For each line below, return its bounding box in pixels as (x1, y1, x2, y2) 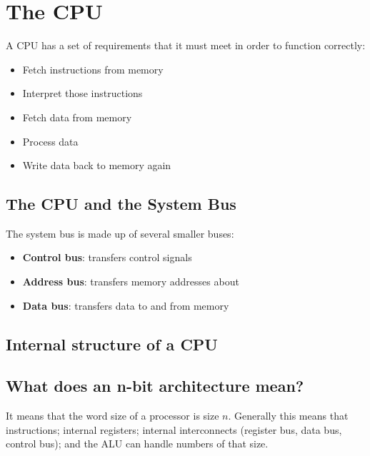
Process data (22, 133, 79, 148)
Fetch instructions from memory (22, 61, 164, 76)
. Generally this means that (228, 408, 349, 423)
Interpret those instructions (22, 86, 143, 101)
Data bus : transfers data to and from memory (22, 298, 229, 313)
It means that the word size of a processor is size (6, 408, 219, 423)
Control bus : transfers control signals (22, 250, 192, 265)
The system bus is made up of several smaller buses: (6, 226, 234, 240)
